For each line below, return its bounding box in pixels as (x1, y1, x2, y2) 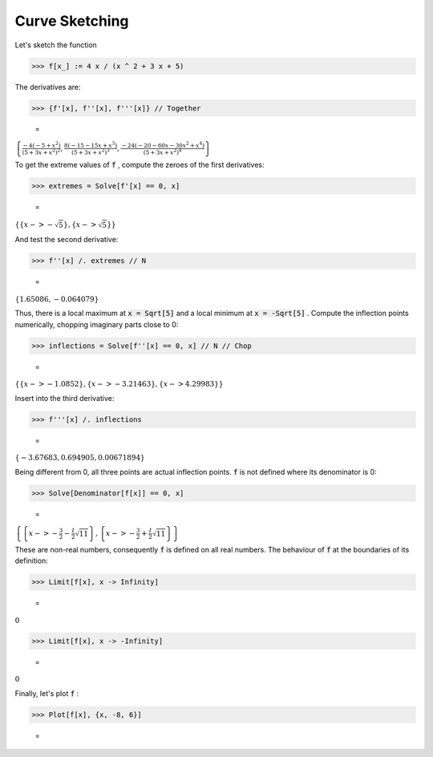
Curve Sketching (14, 12, 129, 30)
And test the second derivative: (14, 235, 119, 245)
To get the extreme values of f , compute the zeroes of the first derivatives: (14, 160, 265, 169)
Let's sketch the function (14, 40, 98, 50)
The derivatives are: (14, 82, 81, 91)
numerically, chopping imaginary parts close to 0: (14, 319, 179, 329)
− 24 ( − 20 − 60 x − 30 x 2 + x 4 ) (121, 140, 204, 150)
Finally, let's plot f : (14, 688, 79, 698)
